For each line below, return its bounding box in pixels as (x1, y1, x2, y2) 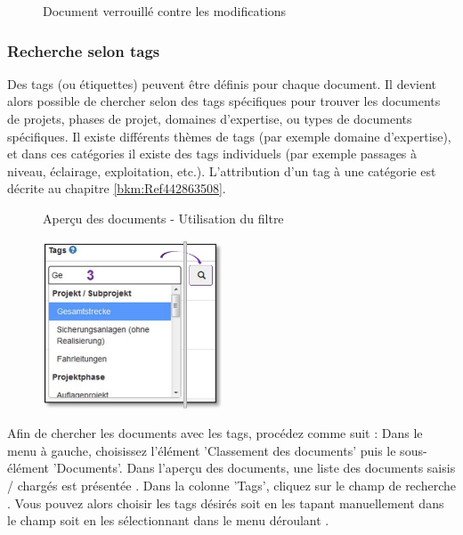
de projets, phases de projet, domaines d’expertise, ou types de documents (7, 109, 412, 127)
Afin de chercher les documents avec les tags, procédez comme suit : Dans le (7, 424, 423, 442)
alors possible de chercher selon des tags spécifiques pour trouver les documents (7, 92, 441, 110)
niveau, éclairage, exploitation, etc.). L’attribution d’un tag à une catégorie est (7, 161, 436, 180)
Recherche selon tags (7, 39, 160, 61)
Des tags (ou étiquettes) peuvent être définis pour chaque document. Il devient (7, 74, 437, 93)
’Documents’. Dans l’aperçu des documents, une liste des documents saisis (53, 458, 456, 477)
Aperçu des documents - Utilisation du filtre (43, 208, 284, 227)
